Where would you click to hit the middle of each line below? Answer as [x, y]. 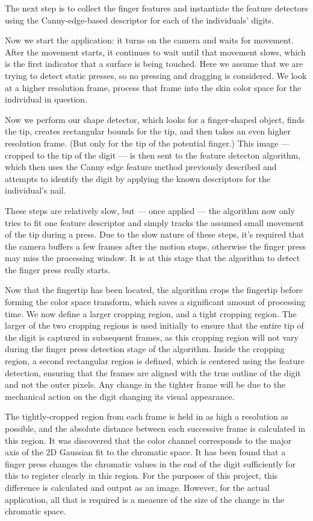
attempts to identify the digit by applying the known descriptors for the [138, 178]
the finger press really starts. [58, 269]
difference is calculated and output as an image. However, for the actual [138, 487]
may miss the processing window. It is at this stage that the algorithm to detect [153, 258]
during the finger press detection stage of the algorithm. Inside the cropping [145, 349]
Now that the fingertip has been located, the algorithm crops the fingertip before [154, 290]
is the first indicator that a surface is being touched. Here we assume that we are [154, 64]
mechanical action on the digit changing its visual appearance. [120, 396]
